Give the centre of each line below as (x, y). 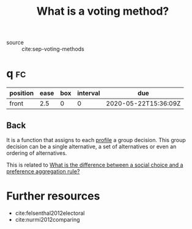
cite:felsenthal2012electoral (50, 213)
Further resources (53, 196)
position (22, 93)
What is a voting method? (103, 11)
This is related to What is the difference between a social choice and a (95, 165)
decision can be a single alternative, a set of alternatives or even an (91, 146)
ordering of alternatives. (37, 153)
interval (89, 93)
